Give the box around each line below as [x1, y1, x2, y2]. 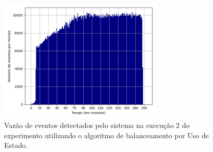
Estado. [4, 140, 28, 150]
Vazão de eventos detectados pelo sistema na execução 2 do [4, 120, 190, 131]
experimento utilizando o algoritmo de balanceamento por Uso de [4, 129, 209, 140]
